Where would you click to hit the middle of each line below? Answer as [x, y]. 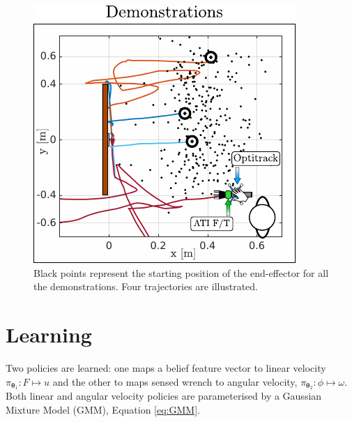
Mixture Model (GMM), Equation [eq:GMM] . [103, 409]
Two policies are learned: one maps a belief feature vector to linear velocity [166, 367]
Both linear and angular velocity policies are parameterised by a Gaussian [164, 396]
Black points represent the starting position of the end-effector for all [181, 272]
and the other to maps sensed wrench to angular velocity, [175, 381]
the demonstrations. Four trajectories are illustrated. [146, 286]
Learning [49, 334]
